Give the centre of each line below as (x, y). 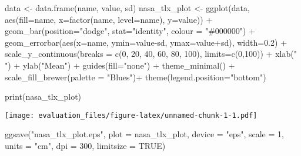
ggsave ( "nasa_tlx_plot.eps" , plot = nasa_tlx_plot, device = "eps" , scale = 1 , (144, 134)
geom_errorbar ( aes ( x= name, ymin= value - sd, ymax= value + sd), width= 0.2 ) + (146, 42)
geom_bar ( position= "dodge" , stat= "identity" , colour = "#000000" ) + (130, 31)
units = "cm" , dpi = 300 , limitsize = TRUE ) (85, 145)
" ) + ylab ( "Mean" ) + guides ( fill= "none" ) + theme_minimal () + (120, 65)
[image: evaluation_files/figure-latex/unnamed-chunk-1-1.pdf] (131, 115)
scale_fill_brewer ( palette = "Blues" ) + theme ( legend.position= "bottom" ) (136, 77)
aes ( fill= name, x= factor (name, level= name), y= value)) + (109, 19)
